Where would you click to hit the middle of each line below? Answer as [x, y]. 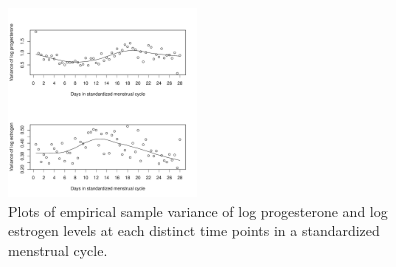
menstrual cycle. [58, 249]
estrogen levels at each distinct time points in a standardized [194, 230]
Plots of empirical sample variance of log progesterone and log [198, 210]
